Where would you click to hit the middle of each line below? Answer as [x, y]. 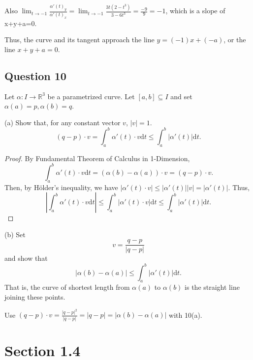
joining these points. [35, 296]
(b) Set [15, 234]
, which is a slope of [195, 11]
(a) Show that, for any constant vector [63, 122]
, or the [235, 40]
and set [181, 96]
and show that [26, 258]
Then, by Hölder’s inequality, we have [61, 187]
